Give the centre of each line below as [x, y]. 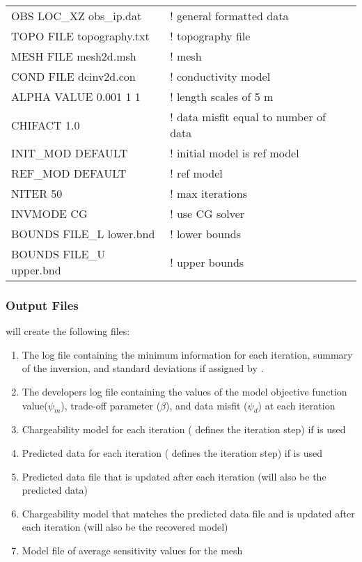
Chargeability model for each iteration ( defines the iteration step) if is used [184, 429]
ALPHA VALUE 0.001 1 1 [76, 96]
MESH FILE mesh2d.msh [74, 56]
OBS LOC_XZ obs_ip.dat [77, 16]
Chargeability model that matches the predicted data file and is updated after [188, 513]
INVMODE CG [49, 213]
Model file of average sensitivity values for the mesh [132, 550]
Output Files [42, 305]
